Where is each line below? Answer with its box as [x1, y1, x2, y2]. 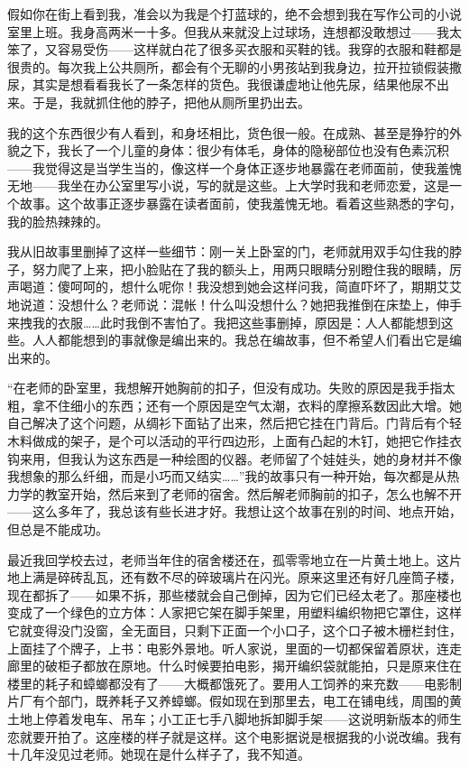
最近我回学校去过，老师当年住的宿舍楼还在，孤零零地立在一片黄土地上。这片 [7, 550, 462, 569]
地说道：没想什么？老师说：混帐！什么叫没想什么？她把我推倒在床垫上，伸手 [7, 294, 462, 313]
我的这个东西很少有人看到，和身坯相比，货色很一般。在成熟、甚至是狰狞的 [7, 123, 449, 142]
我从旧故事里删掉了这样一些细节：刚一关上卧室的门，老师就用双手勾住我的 [7, 242, 449, 261]
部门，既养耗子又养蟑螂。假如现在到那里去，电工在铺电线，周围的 [57, 691, 449, 710]
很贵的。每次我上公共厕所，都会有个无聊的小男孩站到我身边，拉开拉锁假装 [7, 57, 449, 76]
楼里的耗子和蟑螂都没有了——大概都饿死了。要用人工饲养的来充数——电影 [7, 673, 449, 692]
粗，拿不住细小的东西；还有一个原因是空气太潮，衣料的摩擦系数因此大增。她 [7, 395, 462, 414]
